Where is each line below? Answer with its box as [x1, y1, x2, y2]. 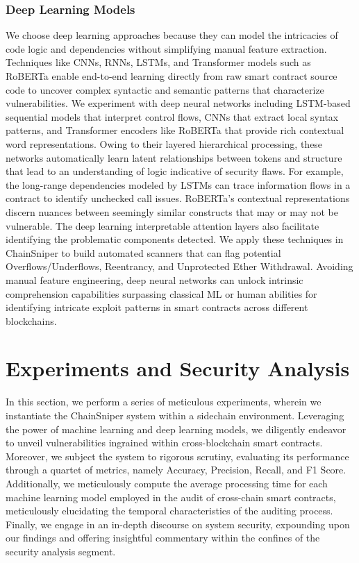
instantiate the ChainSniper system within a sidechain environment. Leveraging [6, 408, 344, 422]
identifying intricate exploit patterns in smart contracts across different [6, 300, 308, 314]
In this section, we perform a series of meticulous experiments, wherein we [6, 394, 322, 409]
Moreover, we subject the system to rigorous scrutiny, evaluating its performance [6, 448, 349, 463]
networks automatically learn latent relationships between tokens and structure [6, 150, 342, 165]
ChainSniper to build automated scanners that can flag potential [6, 245, 281, 260]
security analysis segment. [6, 544, 116, 558]
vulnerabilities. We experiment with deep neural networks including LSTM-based [6, 96, 351, 110]
